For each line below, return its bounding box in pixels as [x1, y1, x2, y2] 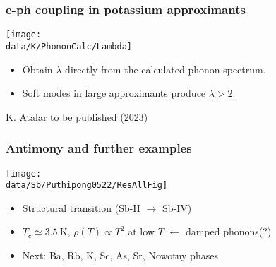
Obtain [22, 61, 53, 76]
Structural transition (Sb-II [22, 200, 140, 215]
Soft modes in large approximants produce [22, 85, 206, 100]
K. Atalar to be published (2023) [6, 109, 148, 124]
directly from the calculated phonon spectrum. [65, 61, 266, 76]
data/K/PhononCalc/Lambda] [6, 41, 132, 52]
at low [128, 224, 155, 239]
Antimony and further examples [6, 139, 192, 157]
